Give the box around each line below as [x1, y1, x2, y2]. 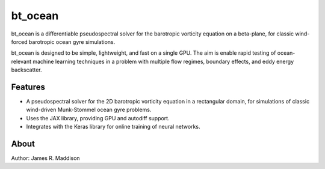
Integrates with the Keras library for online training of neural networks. [26, 123, 200, 131]
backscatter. [11, 66, 42, 73]
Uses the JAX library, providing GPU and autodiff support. [26, 114, 170, 121]
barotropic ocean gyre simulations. [28, 38, 116, 45]
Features [11, 82, 45, 92]
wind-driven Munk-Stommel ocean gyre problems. [26, 106, 152, 114]
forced [11, 38, 28, 45]
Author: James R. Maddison [11, 155, 81, 162]
